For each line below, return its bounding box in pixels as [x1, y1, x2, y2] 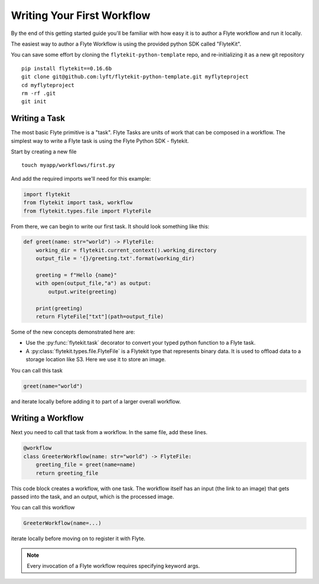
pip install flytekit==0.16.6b [21, 65, 112, 72]
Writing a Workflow [11, 413, 84, 423]
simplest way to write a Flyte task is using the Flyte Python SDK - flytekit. [11, 137, 189, 145]
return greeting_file [35, 470, 99, 476]
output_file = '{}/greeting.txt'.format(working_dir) [35, 255, 195, 262]
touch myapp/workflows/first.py [21, 162, 115, 169]
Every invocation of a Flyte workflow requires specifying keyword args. [27, 563, 200, 570]
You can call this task [11, 367, 63, 374]
